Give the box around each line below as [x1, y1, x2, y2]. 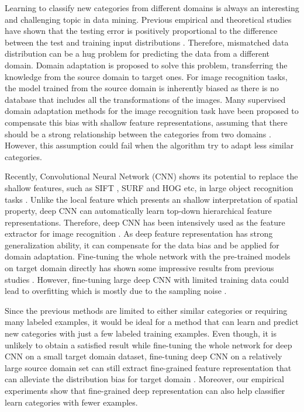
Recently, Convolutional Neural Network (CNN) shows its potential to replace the [5, 170, 298, 182]
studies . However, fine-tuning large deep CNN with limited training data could [5, 273, 289, 285]
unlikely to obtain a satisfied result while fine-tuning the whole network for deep [5, 338, 292, 351]
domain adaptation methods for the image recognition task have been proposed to [5, 105, 299, 117]
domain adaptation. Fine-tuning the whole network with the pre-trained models [5, 250, 291, 262]
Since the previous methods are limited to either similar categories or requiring [5, 304, 288, 316]
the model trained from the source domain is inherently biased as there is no [5, 82, 279, 94]
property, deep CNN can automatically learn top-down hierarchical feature [5, 205, 272, 217]
